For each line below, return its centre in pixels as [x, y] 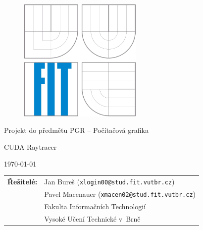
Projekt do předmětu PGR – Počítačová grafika [76, 130]
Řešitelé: [23, 181]
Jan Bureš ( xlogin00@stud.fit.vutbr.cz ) [109, 181]
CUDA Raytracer [30, 146]
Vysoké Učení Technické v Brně [92, 218]
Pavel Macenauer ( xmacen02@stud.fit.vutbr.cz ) [120, 194]
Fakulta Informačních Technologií [95, 206]
